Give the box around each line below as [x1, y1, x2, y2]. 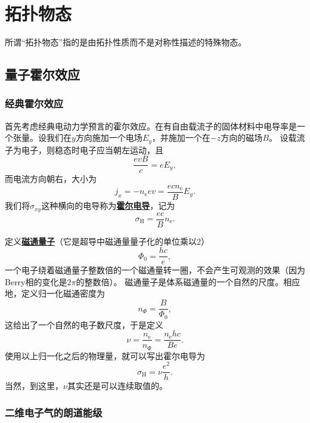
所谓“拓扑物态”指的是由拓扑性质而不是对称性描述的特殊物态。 [5, 36, 247, 48]
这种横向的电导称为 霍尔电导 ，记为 [41, 199, 175, 212]
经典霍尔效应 [5, 96, 64, 111]
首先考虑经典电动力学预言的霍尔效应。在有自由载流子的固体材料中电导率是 [5, 119, 297, 132]
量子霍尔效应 [5, 65, 80, 84]
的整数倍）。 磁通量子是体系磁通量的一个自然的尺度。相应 [76, 275, 300, 288]
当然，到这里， [5, 379, 63, 392]
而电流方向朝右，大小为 [5, 172, 97, 185]
